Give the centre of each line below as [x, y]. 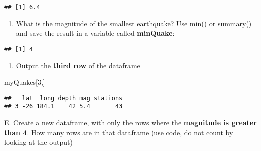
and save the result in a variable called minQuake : [95, 33]
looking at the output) [38, 142]
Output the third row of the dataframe [78, 65]
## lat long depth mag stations [63, 98]
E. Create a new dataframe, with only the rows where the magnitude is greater [130, 122]
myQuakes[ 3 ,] [25, 82]
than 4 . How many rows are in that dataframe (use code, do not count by [119, 132]
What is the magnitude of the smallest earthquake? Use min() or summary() [134, 23]
